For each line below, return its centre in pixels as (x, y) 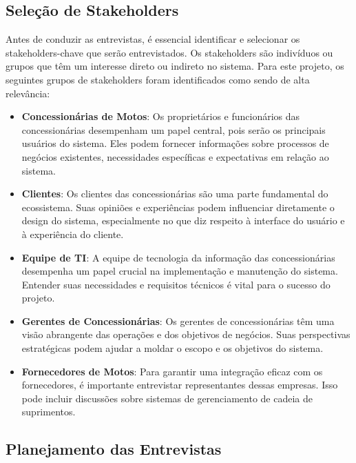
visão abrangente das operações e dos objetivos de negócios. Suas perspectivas (186, 334)
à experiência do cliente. (73, 234)
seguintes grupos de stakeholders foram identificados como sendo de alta (158, 79)
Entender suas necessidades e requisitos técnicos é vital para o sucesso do (176, 284)
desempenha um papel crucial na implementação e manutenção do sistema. (180, 271)
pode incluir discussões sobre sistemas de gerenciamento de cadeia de (167, 398)
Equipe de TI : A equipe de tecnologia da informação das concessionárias (178, 257)
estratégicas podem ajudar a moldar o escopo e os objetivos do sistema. (172, 348)
